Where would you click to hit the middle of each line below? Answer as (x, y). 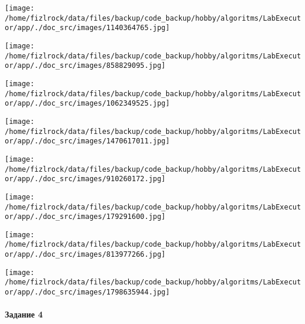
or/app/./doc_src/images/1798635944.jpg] (87, 292)
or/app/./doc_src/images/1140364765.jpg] (87, 28)
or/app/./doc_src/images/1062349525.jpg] (87, 104)
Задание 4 (24, 314)
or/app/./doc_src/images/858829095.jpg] (85, 66)
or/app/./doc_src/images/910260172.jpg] (85, 179)
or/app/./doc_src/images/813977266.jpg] (85, 255)
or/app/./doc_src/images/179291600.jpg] (85, 217)
